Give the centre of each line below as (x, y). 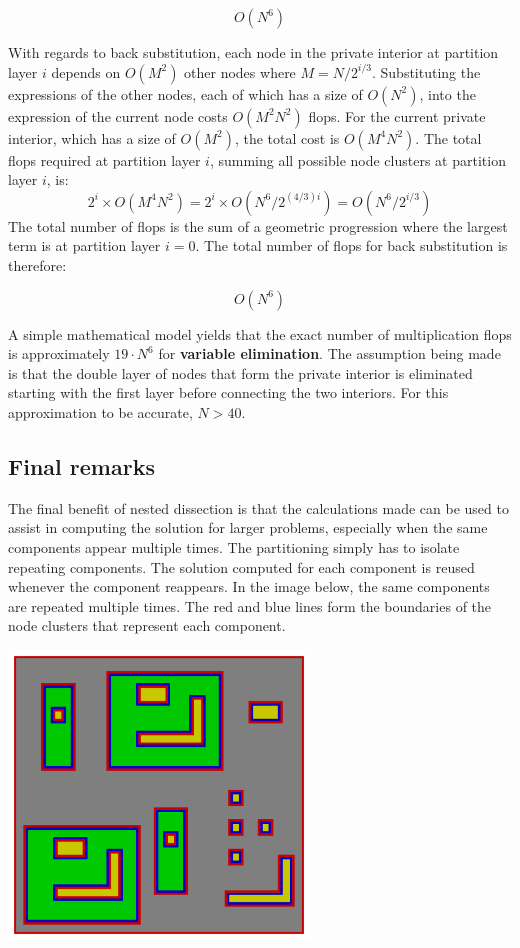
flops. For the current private (397, 115)
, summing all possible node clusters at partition (357, 159)
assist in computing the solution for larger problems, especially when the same (248, 527)
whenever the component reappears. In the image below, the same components (249, 586)
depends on (86, 71)
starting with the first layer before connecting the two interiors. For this (228, 392)
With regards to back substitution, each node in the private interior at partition (253, 52)
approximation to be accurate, (100, 411)
